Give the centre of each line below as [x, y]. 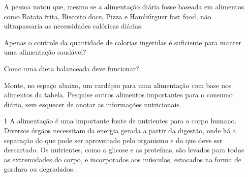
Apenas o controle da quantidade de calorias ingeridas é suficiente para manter [123, 42]
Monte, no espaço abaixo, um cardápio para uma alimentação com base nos [118, 85]
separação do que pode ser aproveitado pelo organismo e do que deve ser [113, 140]
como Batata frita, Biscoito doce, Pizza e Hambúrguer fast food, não [108, 16]
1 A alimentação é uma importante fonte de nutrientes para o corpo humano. [120, 121]
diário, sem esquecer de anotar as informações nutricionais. [93, 104]
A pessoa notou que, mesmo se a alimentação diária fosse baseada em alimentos [124, 6]
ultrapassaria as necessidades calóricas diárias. [74, 26]
